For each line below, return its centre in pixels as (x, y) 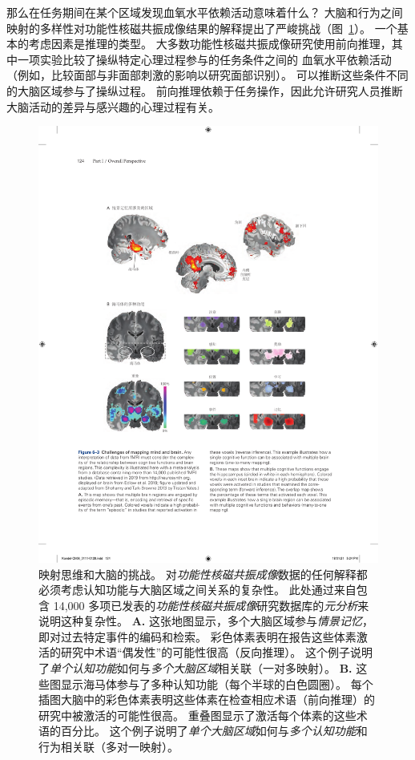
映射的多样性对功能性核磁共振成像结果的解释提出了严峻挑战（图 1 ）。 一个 (202, 28)
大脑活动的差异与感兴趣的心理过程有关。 (113, 106)
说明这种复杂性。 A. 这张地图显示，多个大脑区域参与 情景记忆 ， (206, 621)
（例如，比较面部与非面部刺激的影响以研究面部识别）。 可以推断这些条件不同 (207, 75)
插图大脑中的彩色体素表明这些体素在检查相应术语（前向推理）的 (207, 699)
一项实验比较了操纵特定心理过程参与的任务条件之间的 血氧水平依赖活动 (204, 59)
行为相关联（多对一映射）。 (109, 747)
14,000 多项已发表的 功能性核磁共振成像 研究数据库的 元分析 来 (211, 605)
